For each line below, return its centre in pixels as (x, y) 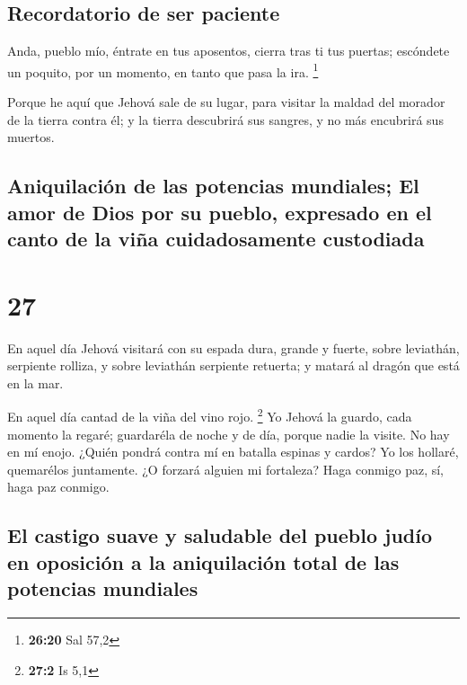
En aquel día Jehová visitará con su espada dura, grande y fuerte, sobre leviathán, (233, 347)
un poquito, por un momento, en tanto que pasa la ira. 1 (163, 70)
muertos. (31, 137)
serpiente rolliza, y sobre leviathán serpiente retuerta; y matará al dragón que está (233, 365)
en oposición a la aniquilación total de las (203, 561)
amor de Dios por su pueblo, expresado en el (220, 212)
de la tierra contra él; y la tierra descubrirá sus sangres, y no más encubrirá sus (225, 119)
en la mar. (35, 383)
